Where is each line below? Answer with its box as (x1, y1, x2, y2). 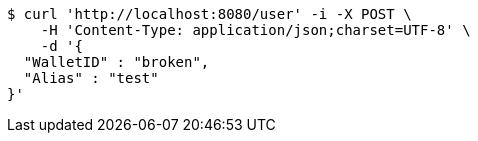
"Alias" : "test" (23, 70, 159, 86)
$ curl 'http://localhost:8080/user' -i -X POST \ (7, 6, 412, 22)
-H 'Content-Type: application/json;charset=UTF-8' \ (40, 22, 471, 38)
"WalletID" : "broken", (23, 54, 210, 70)
